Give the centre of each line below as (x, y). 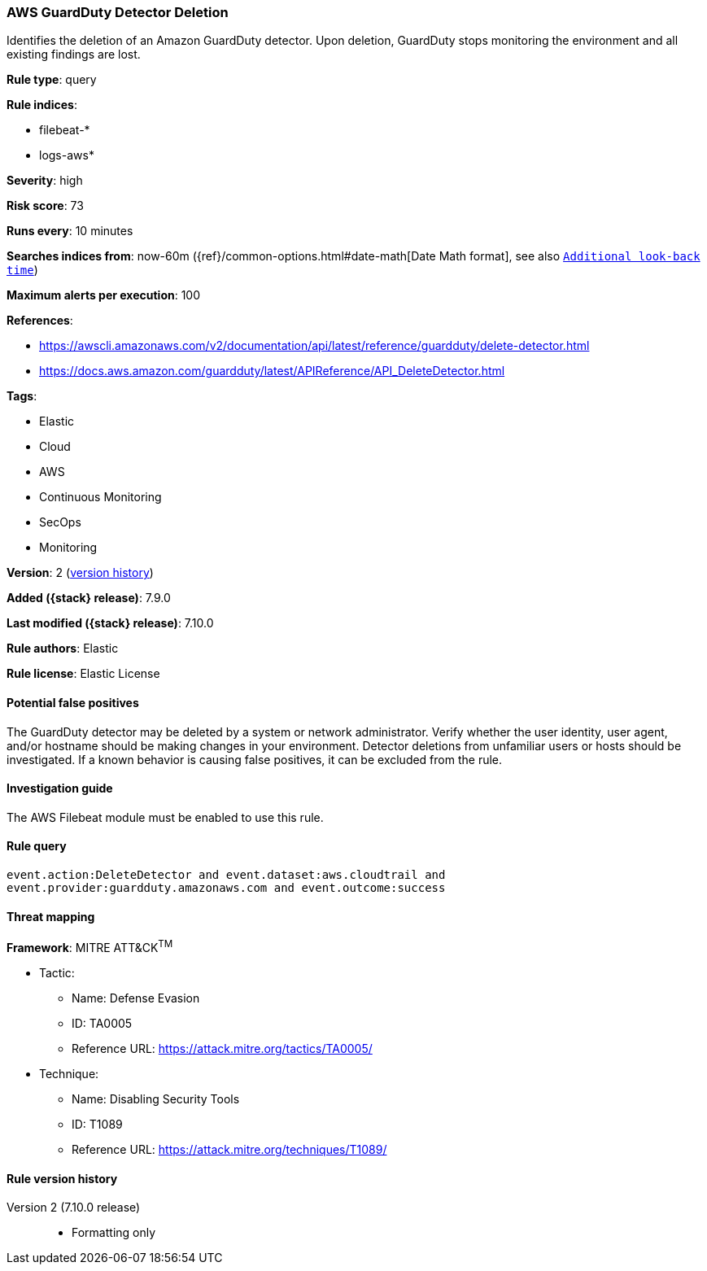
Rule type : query (52, 80)
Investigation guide (60, 788)
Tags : (22, 396)
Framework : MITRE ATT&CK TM (90, 946)
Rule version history (62, 1178)
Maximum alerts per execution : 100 (104, 295)
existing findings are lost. (74, 55)
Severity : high (45, 181)
